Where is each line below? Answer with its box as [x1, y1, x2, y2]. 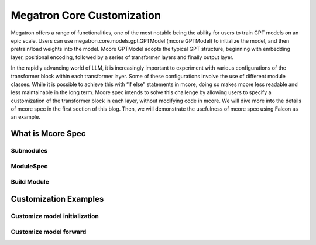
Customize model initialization [11, 212, 99, 220]
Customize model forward [11, 227, 87, 236]
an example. [11, 113, 40, 120]
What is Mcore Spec [11, 129, 86, 139]
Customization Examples [11, 194, 104, 204]
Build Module [11, 178, 50, 186]
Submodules [11, 147, 48, 155]
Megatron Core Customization [11, 9, 161, 22]
